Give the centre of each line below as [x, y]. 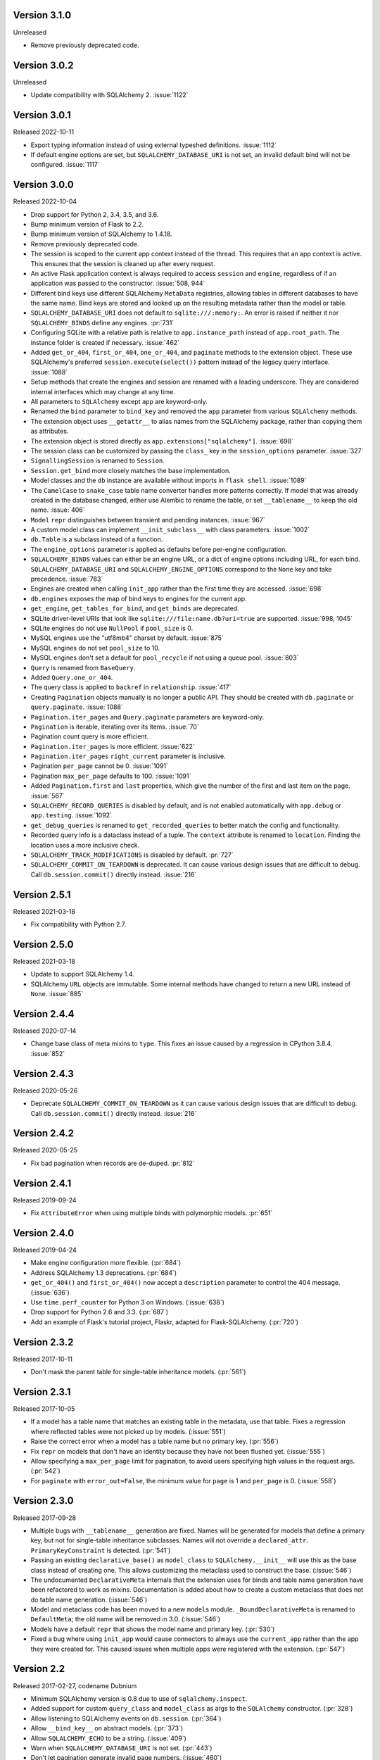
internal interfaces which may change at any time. [103, 391]
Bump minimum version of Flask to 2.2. [87, 224]
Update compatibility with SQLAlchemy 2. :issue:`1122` [109, 95]
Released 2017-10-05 [44, 1409]
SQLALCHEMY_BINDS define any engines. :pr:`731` [102, 322]
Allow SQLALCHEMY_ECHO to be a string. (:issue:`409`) [108, 1738]
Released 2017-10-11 [43, 1359]
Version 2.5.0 [43, 944]
